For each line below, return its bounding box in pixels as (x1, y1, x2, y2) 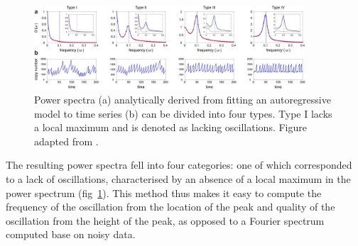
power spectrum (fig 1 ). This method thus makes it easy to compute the (6, 185, 322, 200)
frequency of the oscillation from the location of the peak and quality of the (6, 199, 335, 214)
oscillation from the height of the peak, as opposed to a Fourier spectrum (6, 213, 325, 228)
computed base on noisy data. (6, 227, 136, 242)
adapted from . (34, 133, 99, 148)
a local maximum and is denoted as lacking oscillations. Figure (34, 120, 307, 135)
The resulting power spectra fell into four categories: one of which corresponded (6, 157, 352, 172)
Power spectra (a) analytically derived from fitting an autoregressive (34, 92, 331, 107)
